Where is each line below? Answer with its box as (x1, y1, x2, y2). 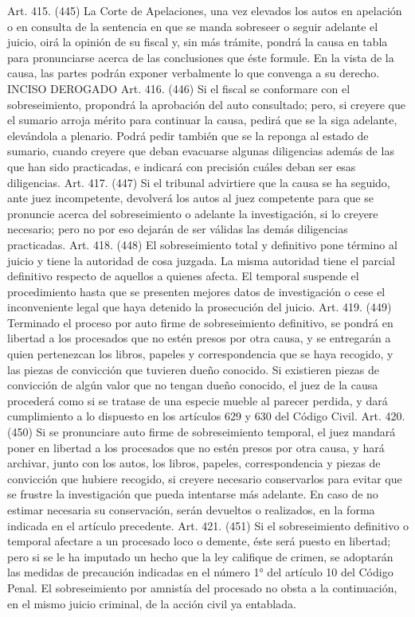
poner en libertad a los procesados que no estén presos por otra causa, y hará (7, 439, 385, 455)
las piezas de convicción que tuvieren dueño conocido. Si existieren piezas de (7, 361, 380, 377)
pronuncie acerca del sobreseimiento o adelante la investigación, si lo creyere (7, 205, 378, 221)
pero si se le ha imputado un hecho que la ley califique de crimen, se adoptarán (7, 548, 393, 564)
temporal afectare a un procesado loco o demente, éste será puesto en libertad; (7, 533, 391, 549)
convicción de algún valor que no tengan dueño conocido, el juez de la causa (7, 377, 378, 393)
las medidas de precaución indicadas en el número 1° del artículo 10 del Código (7, 564, 393, 580)
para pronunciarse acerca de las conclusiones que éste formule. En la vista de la (7, 49, 394, 65)
